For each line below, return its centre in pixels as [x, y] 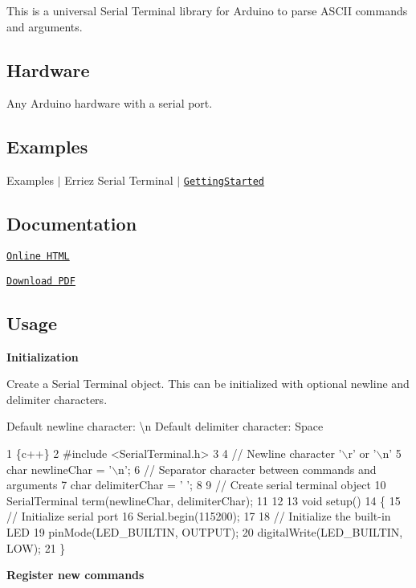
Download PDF [41, 281]
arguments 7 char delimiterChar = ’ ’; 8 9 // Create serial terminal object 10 [196, 485]
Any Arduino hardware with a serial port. [110, 103]
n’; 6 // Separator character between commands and [247, 469]
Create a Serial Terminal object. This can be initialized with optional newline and [208, 384]
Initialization [43, 356]
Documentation [72, 224]
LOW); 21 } [36, 547]
